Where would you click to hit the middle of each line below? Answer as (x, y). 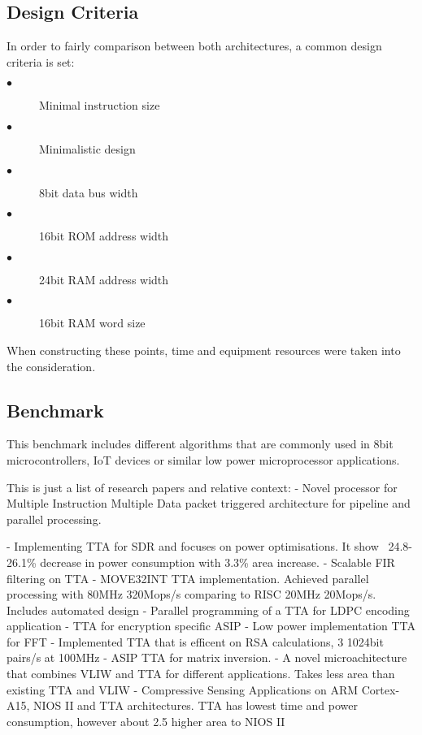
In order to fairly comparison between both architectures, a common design (194, 46)
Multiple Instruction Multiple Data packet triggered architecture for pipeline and (209, 503)
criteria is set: (41, 61)
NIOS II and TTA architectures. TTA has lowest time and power (196, 705)
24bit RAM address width (104, 279)
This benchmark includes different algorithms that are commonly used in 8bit (200, 444)
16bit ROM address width (104, 236)
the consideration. (51, 366)
